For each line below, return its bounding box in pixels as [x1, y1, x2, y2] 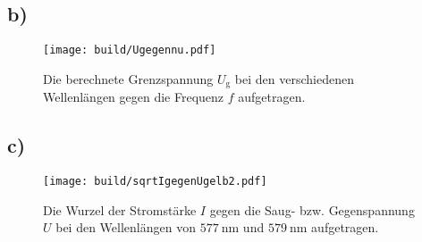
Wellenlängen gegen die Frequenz [43, 88, 224, 106]
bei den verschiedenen [234, 69, 354, 88]
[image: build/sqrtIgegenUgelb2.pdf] [43, 175, 267, 188]
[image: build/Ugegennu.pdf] [43, 44, 216, 57]
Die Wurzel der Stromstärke [43, 200, 197, 219]
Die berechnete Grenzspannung [43, 69, 214, 88]
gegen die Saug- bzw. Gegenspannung [209, 200, 415, 219]
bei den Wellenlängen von [55, 218, 196, 237]
